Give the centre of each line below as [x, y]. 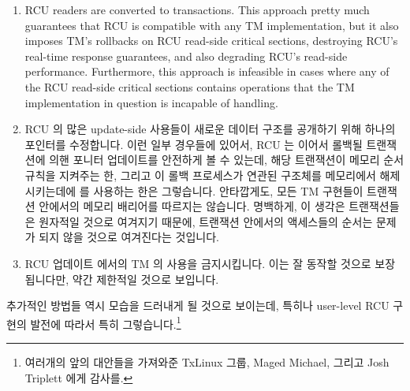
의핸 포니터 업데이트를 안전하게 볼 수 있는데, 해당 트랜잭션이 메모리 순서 [227, 160]
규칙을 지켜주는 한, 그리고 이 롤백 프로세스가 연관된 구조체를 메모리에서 [200, 175]
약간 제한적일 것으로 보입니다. [145, 279]
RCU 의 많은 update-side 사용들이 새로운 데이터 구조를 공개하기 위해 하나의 [210, 129]
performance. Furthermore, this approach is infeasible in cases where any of [207, 71]
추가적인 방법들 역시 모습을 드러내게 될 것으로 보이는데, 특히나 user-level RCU [198, 305]
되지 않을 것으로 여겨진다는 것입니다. [129, 237]
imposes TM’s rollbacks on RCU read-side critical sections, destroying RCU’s [211, 41]
